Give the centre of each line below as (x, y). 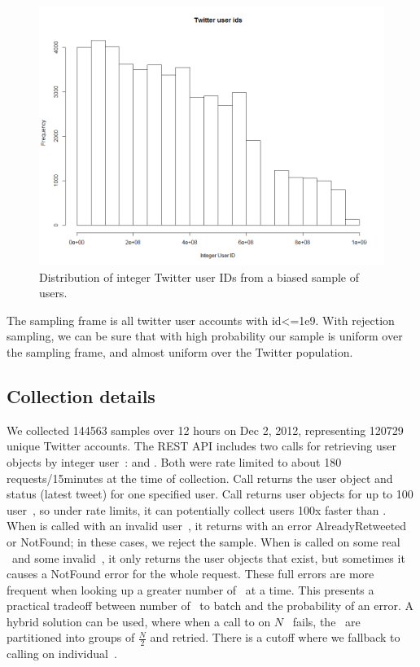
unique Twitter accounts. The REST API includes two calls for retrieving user (202, 446)
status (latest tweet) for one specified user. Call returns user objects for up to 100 (210, 494)
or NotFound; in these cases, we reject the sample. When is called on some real (203, 541)
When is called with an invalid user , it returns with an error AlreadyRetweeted (207, 526)
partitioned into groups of (71, 637)
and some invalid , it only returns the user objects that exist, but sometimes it (208, 557)
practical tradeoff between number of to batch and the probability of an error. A (210, 606)
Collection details (81, 395)
